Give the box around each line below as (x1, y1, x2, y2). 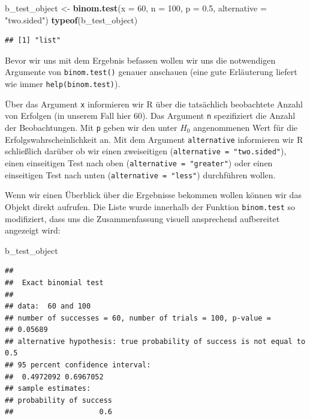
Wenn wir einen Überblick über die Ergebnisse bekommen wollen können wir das (5, 188, 302, 201)
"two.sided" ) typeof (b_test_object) (5, 13, 138, 26)
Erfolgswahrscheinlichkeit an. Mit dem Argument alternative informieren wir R (5, 133, 303, 145)
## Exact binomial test (5, 278, 104, 287)
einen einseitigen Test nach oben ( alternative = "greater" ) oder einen (5, 156, 273, 169)
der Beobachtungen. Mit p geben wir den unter (5, 121, 177, 133)
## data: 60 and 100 (5, 302, 91, 311)
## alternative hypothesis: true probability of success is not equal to (5, 337, 306, 346)
